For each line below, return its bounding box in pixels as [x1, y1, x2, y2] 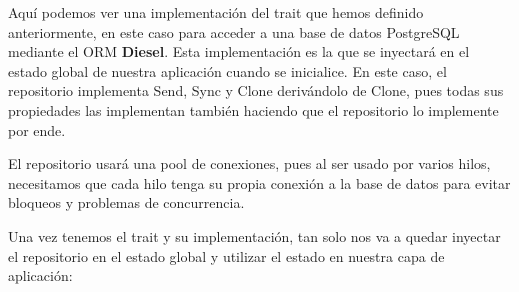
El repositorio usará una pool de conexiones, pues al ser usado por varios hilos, [8, 153, 491, 174]
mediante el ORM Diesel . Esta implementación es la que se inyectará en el [8, 41, 470, 62]
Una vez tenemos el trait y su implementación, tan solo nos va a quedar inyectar [8, 225, 501, 246]
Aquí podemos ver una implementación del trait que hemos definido [8, 2, 424, 22]
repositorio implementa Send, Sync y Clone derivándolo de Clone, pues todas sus [8, 80, 504, 101]
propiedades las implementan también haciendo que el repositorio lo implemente [8, 99, 499, 120]
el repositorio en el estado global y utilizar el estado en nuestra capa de [8, 245, 445, 266]
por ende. [8, 119, 66, 140]
